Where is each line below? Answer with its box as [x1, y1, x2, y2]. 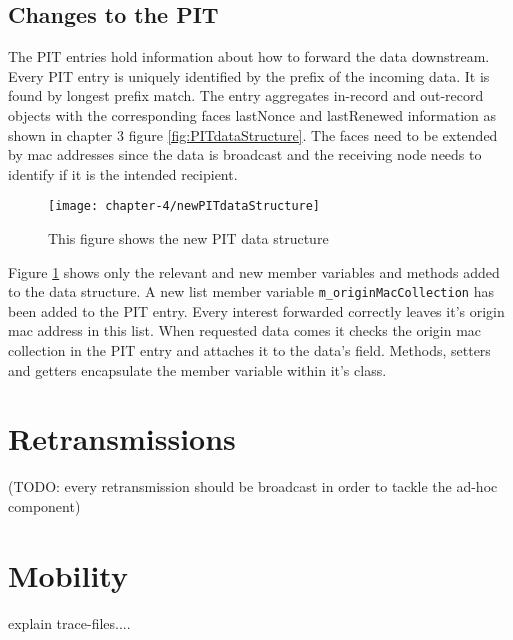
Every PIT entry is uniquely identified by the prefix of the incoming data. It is [8, 65, 490, 86]
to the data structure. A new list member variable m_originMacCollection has [8, 281, 494, 302]
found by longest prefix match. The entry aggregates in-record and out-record [8, 85, 484, 106]
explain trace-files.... [8, 612, 131, 633]
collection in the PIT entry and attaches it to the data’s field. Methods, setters [8, 340, 491, 361]
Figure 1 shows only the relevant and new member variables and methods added [8, 261, 500, 282]
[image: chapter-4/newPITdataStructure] [48, 199, 321, 214]
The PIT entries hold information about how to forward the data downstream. [8, 46, 490, 67]
